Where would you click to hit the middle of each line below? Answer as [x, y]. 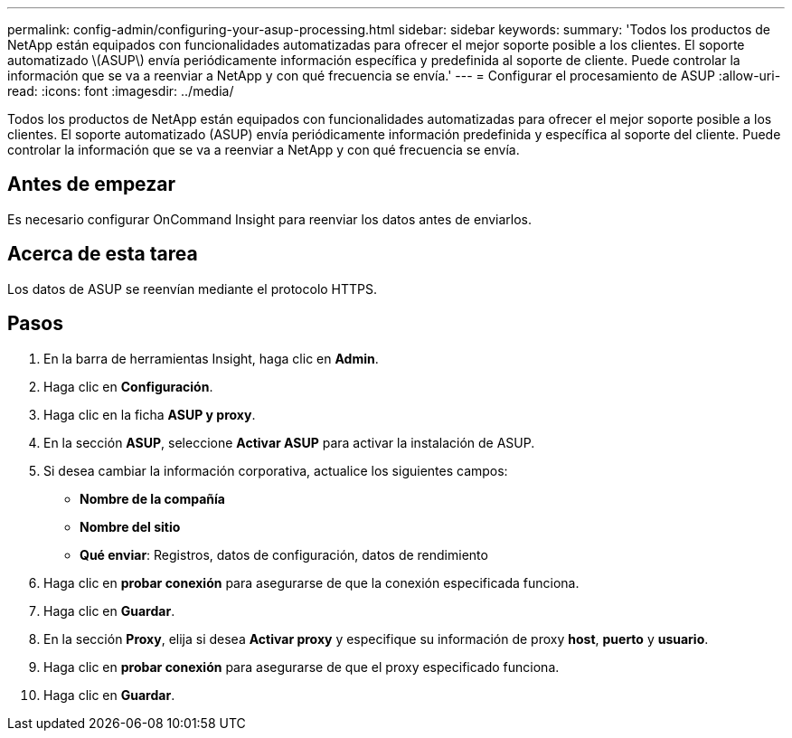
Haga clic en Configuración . [128, 386]
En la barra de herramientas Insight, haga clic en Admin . [211, 358]
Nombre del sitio [130, 526]
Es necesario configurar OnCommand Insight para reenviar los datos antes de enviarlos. [270, 219]
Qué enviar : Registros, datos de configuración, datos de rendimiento [284, 554]
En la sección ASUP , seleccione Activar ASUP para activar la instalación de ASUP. [289, 442]
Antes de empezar [91, 184]
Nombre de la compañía [152, 498]
